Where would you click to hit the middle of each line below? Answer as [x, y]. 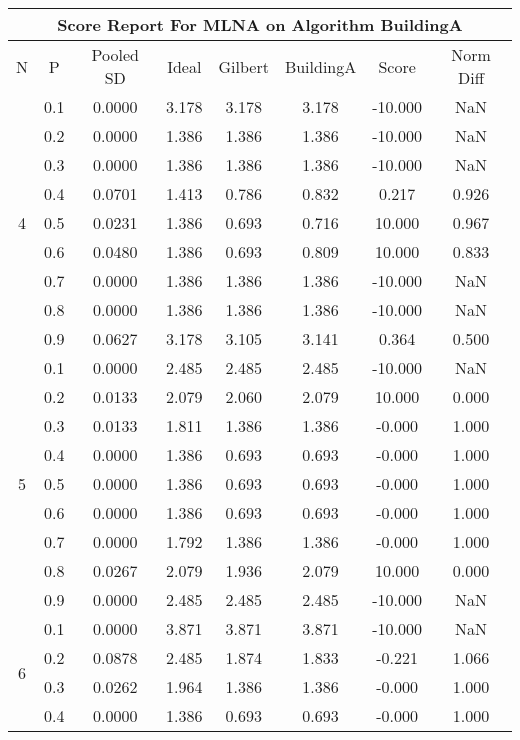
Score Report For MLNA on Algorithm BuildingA [260, 24]
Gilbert [243, 66]
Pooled [115, 54]
